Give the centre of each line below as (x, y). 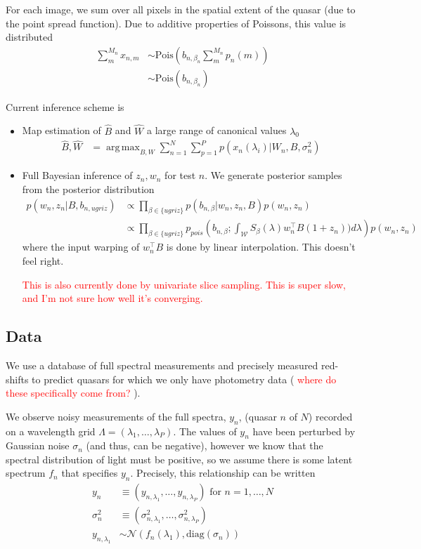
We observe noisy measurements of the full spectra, (116, 416)
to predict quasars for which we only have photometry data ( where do (184, 379)
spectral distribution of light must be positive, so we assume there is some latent (179, 459)
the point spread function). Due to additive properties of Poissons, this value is (176, 23)
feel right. (43, 260)
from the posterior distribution (88, 188)
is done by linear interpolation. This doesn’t (261, 247)
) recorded (330, 416)
